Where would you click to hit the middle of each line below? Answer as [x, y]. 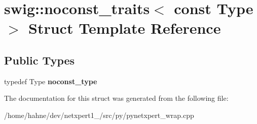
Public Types [40, 60]
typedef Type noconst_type [51, 81]
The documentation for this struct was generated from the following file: [116, 98]
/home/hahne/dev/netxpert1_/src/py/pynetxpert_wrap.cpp [99, 115]
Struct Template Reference [125, 28]
